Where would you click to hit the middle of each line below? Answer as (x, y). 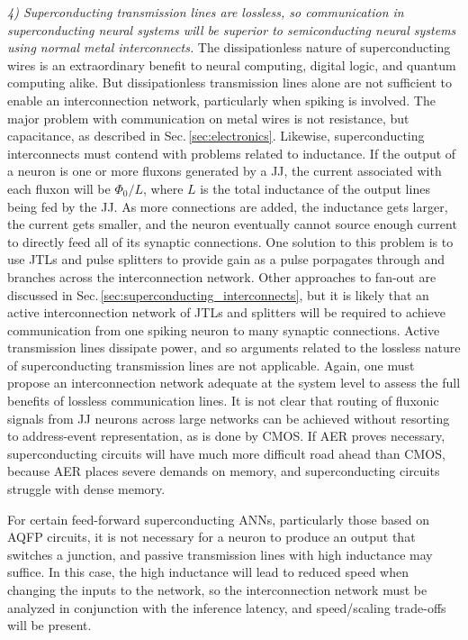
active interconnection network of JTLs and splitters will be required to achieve (226, 312)
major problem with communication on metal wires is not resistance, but (208, 118)
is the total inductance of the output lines (315, 188)
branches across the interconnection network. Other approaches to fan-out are (222, 276)
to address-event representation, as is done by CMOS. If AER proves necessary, (226, 436)
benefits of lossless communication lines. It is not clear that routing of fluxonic (223, 401)
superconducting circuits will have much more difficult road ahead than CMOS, (226, 453)
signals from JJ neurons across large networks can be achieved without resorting (229, 418)
